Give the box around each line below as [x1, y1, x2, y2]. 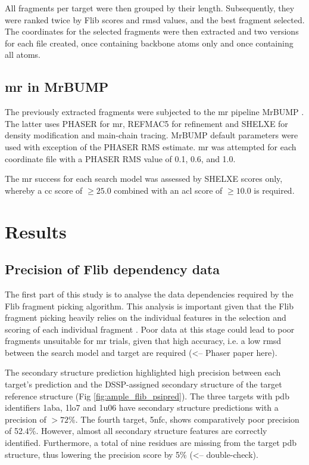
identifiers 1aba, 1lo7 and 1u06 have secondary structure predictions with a [5, 401, 279, 414]
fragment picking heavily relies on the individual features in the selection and [5, 311, 286, 324]
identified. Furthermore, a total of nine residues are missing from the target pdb [5, 436, 297, 449]
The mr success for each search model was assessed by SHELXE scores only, [5, 172, 283, 185]
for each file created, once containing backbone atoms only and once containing [5, 36, 294, 49]
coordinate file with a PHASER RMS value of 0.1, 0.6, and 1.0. [5, 152, 236, 165]
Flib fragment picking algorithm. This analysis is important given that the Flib [5, 299, 294, 312]
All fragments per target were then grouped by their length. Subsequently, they [5, 2, 295, 14]
